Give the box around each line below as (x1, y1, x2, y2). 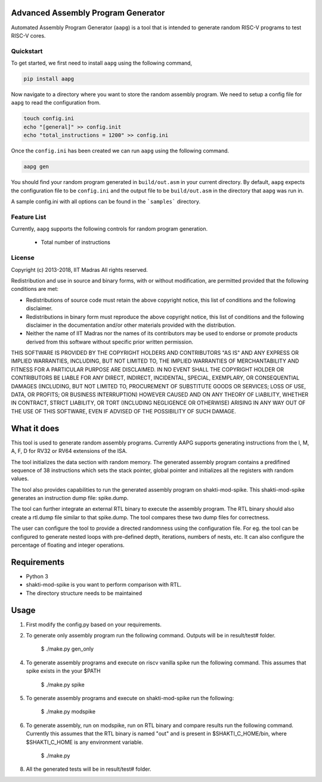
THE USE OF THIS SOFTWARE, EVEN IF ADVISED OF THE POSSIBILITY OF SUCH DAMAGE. (11, 407, 237, 415)
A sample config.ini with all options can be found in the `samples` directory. (11, 198, 201, 205)
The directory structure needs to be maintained (26, 589, 143, 597)
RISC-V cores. (11, 32, 46, 39)
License (11, 254, 35, 262)
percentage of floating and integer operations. (11, 541, 125, 549)
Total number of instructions (41, 239, 110, 246)
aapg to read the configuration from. (11, 99, 101, 106)
